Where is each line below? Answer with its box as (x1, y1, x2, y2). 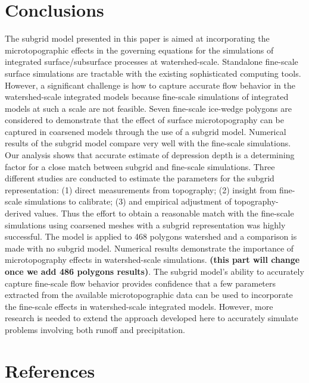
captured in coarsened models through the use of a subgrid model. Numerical (5, 125, 286, 137)
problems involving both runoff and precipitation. (5, 323, 185, 335)
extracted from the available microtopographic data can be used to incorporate (5, 288, 293, 301)
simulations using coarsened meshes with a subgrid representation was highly (5, 218, 286, 231)
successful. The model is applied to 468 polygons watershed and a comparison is (5, 230, 297, 243)
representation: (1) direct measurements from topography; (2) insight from (5, 183, 277, 196)
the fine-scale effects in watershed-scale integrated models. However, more (5, 300, 273, 312)
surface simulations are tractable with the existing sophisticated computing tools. (5, 67, 301, 79)
